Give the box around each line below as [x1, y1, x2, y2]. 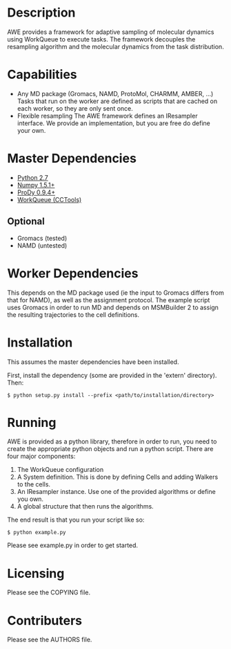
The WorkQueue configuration [17, 466, 104, 474]
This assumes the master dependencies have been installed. [7, 358, 179, 366]
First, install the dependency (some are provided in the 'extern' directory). [7, 371, 217, 379]
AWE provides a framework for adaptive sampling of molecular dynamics [7, 28, 214, 36]
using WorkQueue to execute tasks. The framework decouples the [7, 35, 196, 43]
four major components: [7, 452, 76, 461]
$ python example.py [7, 529, 67, 536]
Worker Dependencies [7, 265, 139, 281]
